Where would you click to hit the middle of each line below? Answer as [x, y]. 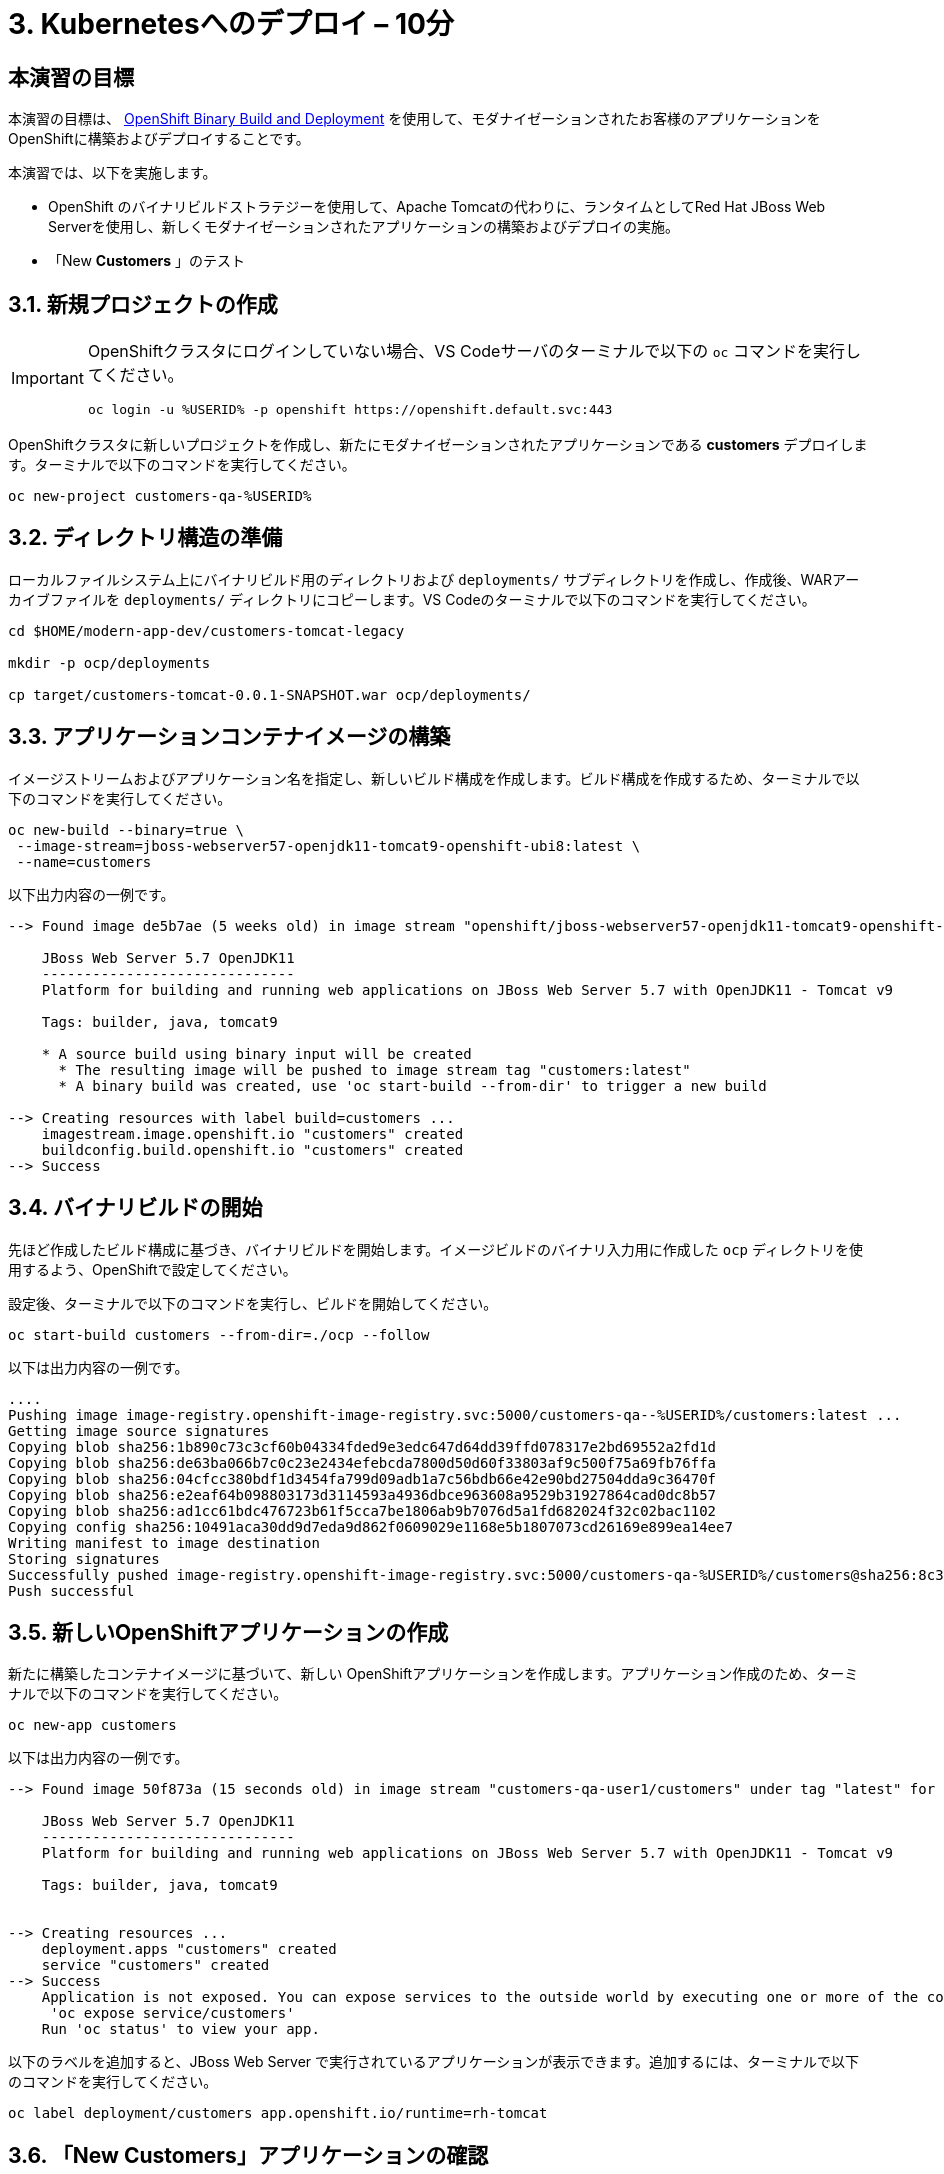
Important [47, 377]
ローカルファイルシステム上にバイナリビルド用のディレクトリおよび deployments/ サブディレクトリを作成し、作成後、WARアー [434, 579]
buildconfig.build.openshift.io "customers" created [252, 1149]
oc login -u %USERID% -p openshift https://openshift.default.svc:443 [350, 410]
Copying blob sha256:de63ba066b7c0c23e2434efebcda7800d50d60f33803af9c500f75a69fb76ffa [362, 1462]
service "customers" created [155, 1965]
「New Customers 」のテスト [146, 261]
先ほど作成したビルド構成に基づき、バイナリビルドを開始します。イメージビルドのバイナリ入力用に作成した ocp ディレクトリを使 [435, 1249]
